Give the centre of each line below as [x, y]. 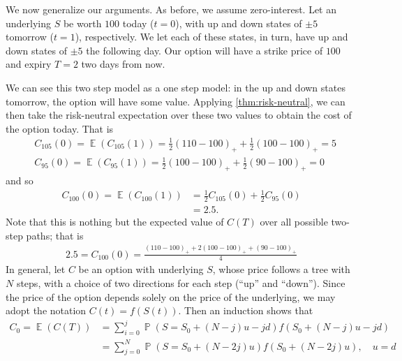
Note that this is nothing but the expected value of [115, 222]
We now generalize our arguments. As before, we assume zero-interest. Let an [171, 9]
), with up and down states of [239, 23]
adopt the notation [46, 310]
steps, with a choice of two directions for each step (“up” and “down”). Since [181, 282]
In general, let [36, 269]
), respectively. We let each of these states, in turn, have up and [211, 37]
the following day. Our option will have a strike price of [204, 50]
